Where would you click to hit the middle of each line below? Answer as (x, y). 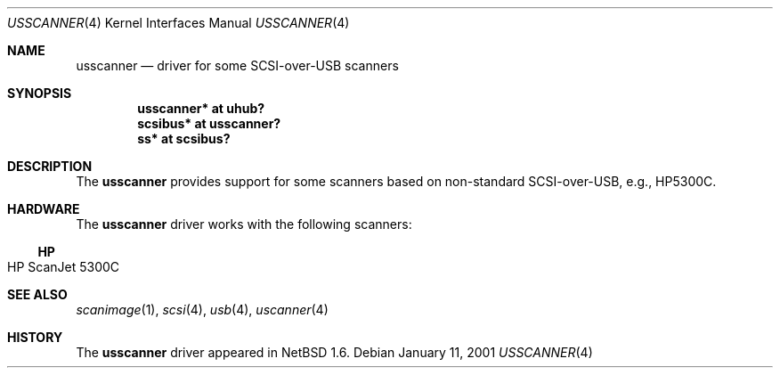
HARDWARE (44, 209)
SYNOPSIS (40, 93)
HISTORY (35, 337)
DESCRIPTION (50, 166)
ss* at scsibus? (184, 139)
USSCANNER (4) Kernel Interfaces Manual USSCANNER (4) (179, 23)
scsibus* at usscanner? (209, 123)
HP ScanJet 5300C (64, 267)
